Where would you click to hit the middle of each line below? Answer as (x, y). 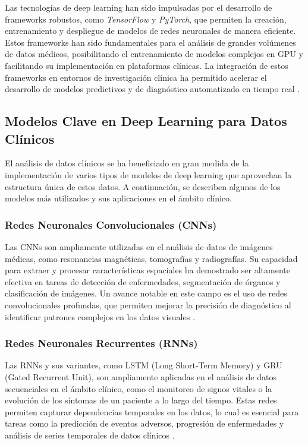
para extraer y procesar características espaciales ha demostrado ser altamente (147, 270)
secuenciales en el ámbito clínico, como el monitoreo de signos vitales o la (139, 388)
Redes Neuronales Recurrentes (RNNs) (101, 343)
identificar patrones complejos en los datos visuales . (100, 316)
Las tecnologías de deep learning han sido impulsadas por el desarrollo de (139, 7)
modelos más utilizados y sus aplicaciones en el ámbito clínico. (118, 198)
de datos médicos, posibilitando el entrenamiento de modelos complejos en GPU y (154, 54)
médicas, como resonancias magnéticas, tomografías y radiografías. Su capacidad (151, 258)
